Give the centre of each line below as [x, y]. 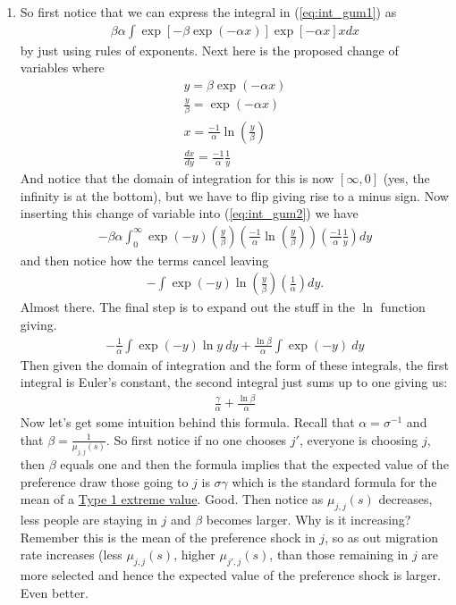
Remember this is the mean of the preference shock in [168, 537]
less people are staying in [89, 520]
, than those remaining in [339, 555]
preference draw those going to [104, 481]
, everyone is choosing [359, 439]
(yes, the [406, 177]
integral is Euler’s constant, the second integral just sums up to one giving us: [234, 382]
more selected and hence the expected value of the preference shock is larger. [230, 575]
